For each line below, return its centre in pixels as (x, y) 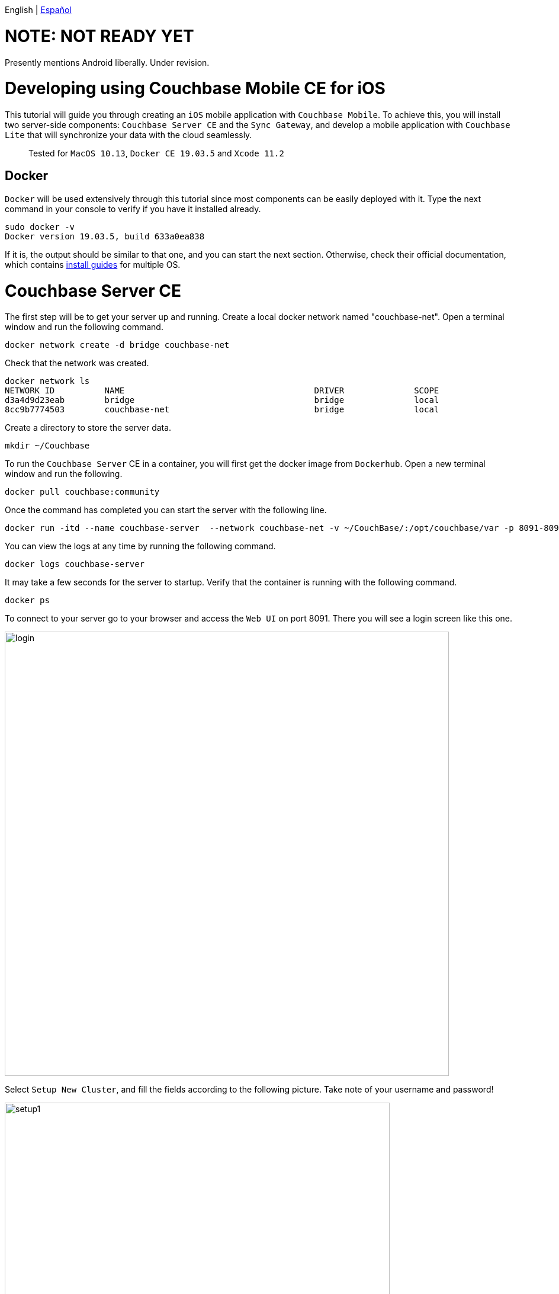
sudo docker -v (40, 227)
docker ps (27, 600)
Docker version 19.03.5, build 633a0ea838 (105, 236)
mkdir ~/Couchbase (47, 446)
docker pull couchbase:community (82, 492)
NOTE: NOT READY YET (99, 36)
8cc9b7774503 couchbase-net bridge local (222, 410)
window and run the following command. (84, 327)
